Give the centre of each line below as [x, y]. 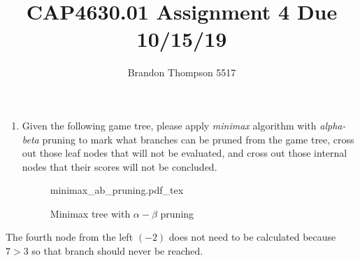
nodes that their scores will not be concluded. [120, 166]
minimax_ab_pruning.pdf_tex [117, 190]
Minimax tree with [90, 213]
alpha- [333, 125]
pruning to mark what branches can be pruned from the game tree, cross [198, 139]
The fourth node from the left [70, 237]
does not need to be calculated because [252, 237]
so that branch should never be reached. [117, 251]
